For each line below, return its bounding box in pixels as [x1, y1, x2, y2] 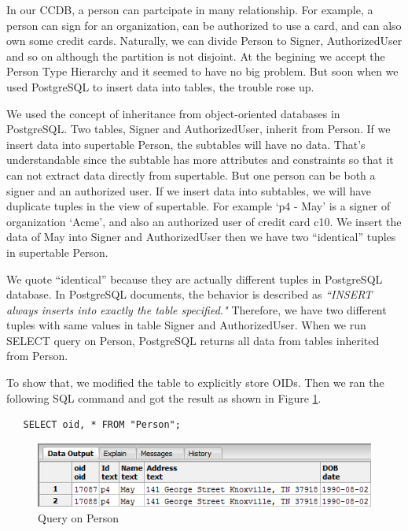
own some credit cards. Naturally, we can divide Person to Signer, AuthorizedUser [6, 32, 402, 49]
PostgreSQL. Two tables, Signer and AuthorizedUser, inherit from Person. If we [6, 121, 391, 137]
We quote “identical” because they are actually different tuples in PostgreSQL [6, 270, 383, 287]
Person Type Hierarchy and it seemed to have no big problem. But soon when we [6, 63, 399, 80]
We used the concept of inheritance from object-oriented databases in [6, 105, 340, 121]
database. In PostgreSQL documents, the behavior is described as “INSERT [6, 286, 373, 303]
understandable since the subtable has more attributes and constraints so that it [6, 151, 394, 168]
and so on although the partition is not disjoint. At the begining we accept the [6, 47, 385, 64]
